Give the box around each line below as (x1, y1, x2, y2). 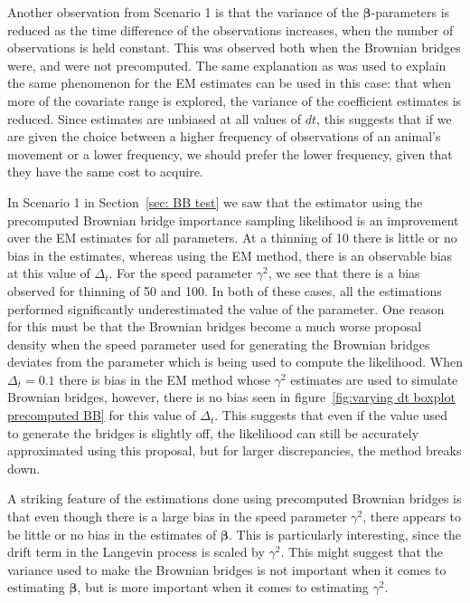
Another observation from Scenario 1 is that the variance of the (7, 3, 359, 21)
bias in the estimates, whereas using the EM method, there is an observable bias (7, 245, 453, 264)
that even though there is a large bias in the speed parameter (7, 507, 347, 526)
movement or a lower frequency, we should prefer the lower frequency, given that (7, 144, 453, 163)
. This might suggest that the (280, 542, 443, 561)
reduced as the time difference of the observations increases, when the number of (7, 20, 454, 39)
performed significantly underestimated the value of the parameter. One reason (7, 299, 445, 318)
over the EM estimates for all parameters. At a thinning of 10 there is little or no (7, 228, 457, 247)
